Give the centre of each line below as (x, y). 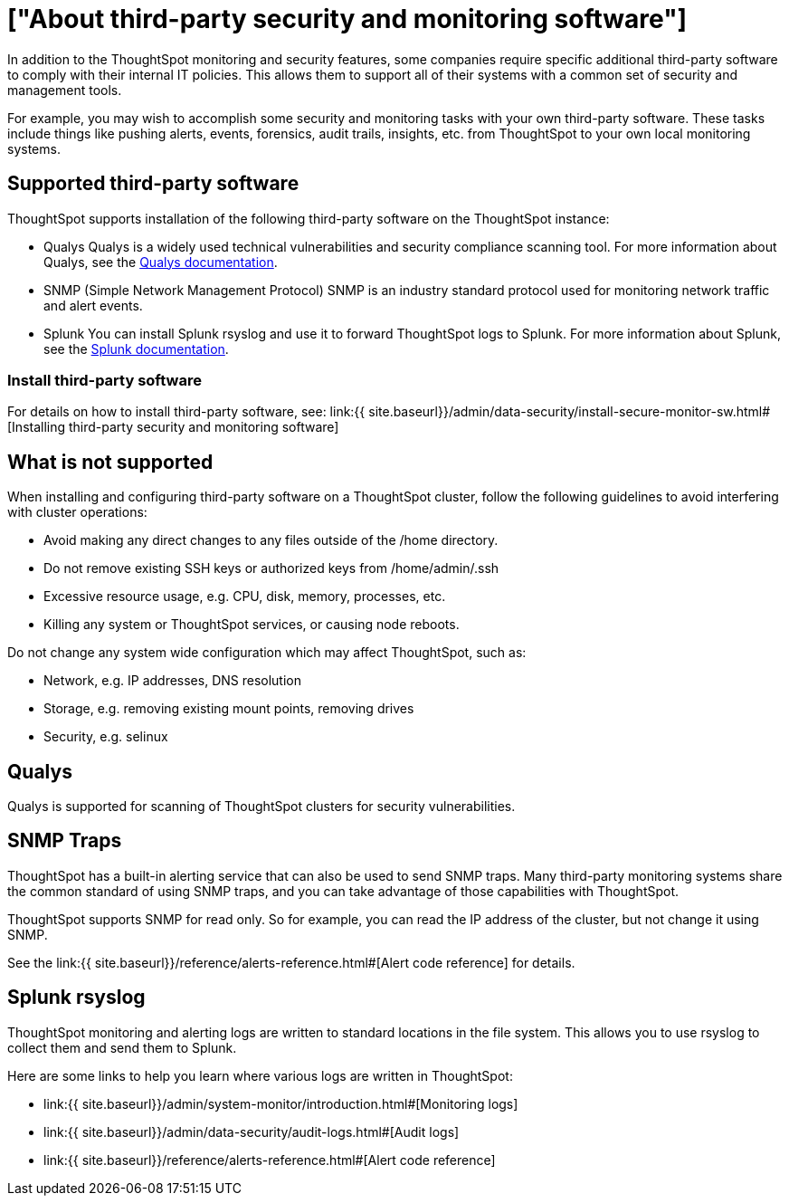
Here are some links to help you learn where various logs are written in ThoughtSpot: (260, 1075)
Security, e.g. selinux (106, 737)
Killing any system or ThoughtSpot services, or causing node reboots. (252, 625)
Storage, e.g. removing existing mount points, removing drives (229, 709)
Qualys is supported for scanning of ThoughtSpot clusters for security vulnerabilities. (261, 807)
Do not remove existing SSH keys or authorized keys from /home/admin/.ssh (271, 568)
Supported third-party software (153, 184)
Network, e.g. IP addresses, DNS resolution (172, 681)
